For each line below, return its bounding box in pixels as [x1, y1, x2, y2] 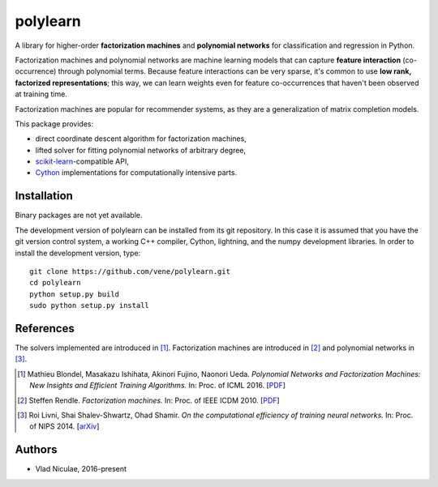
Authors [15, 442, 58, 457]
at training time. [15, 89, 68, 99]
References [15, 321, 75, 335]
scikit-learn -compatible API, [35, 156, 130, 166]
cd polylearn [29, 278, 81, 288]
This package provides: [15, 118, 93, 129]
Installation [15, 189, 73, 203]
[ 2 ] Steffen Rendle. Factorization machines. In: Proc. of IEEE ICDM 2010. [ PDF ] [17, 395, 280, 405]
